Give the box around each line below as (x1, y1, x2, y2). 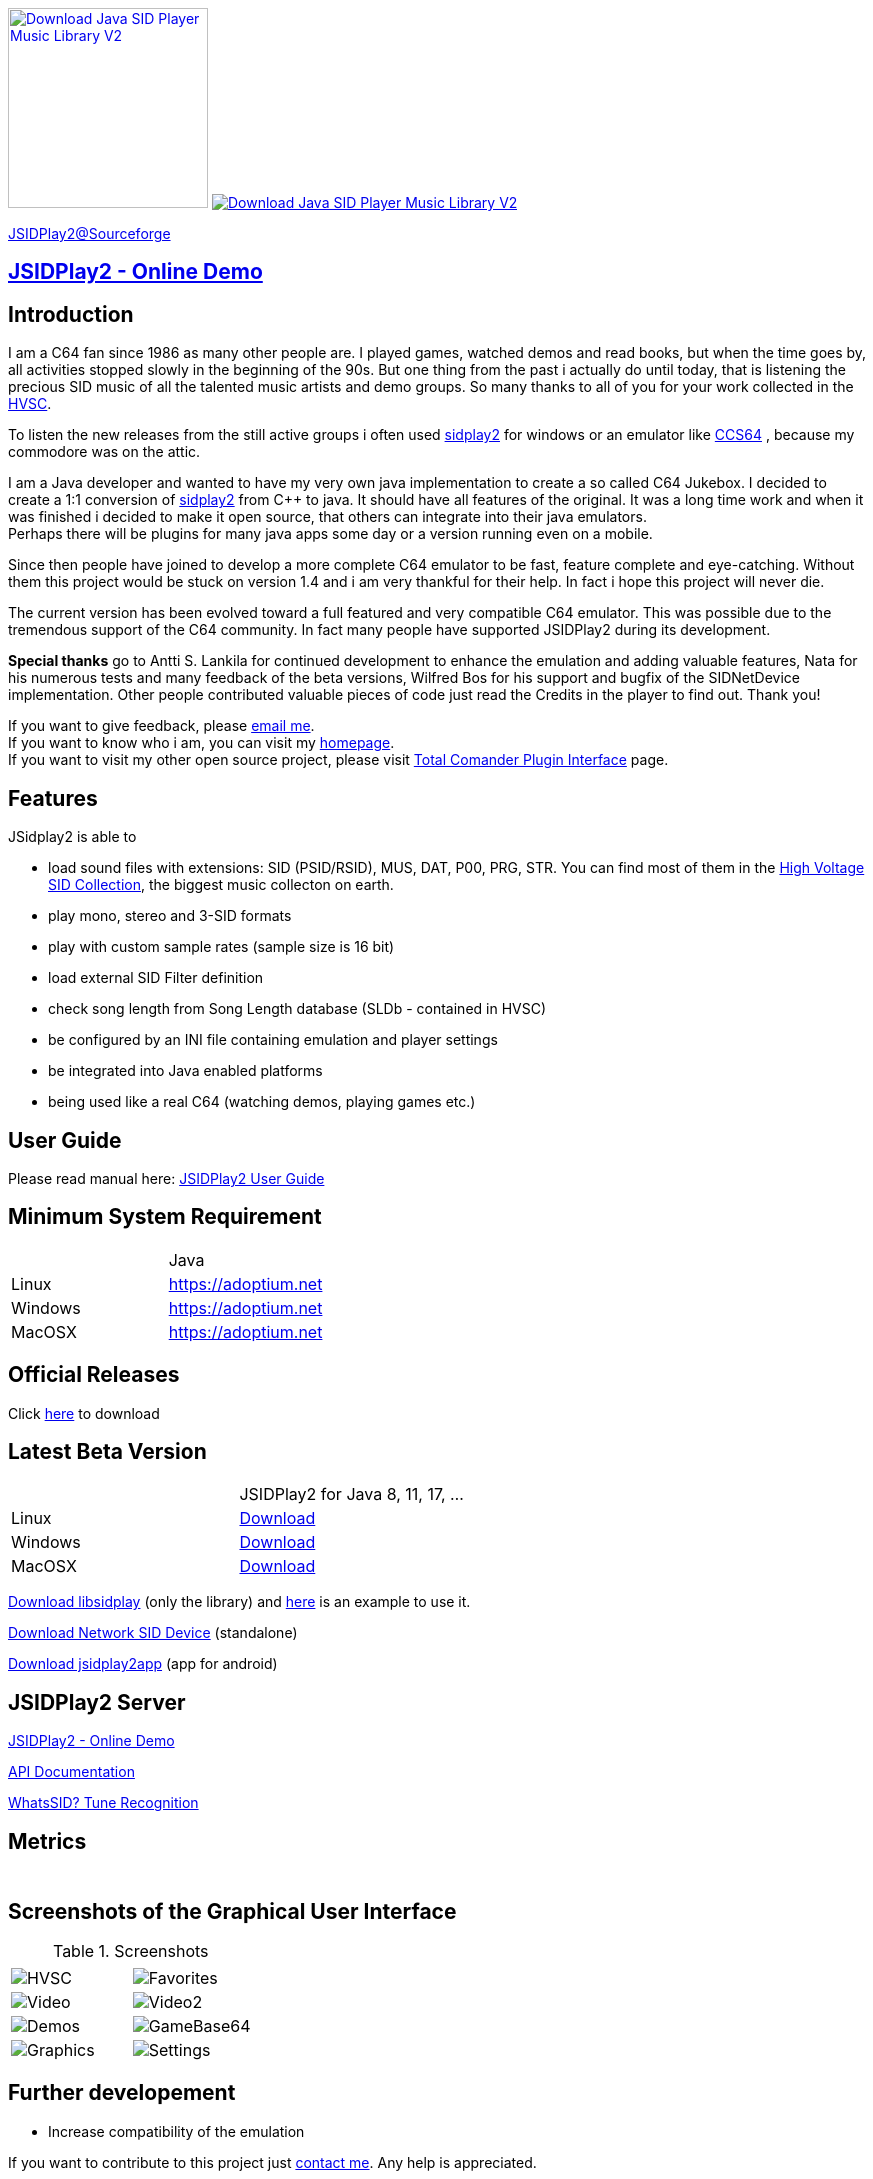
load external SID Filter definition (48, 969, 264, 987)
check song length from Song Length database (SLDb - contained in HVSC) (48, 1000, 547, 1018)
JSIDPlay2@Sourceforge (8, 225, 171, 242)
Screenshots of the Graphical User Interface (8, 1898, 457, 1924)
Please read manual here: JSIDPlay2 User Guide (8, 1169, 325, 1187)
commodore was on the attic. (8, 443, 201, 461)
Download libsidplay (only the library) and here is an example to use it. (8, 1593, 471, 1611)
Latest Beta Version (8, 1439, 207, 1465)
